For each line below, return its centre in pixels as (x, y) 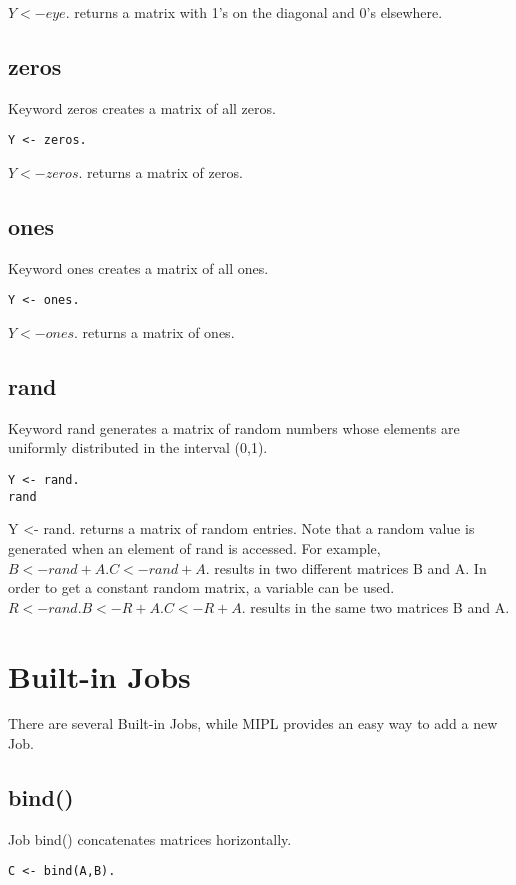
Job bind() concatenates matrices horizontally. (150, 838)
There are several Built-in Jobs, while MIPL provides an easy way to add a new (253, 723)
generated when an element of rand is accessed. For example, (194, 547)
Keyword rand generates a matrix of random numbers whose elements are (234, 427)
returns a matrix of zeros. (165, 172)
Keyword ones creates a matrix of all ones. (138, 267)
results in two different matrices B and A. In (350, 567)
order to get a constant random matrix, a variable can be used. (201, 587)
